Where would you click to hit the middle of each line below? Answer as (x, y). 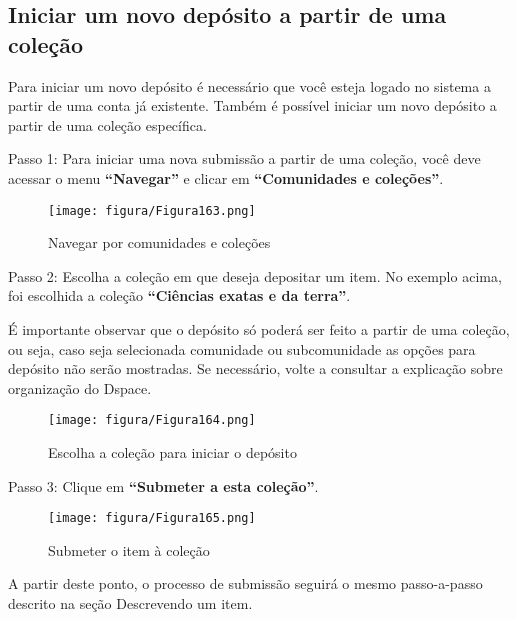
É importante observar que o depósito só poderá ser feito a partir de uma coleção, (259, 329)
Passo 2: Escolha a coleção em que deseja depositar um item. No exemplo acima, (255, 275)
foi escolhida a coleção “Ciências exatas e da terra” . (179, 295)
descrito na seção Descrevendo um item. (130, 603)
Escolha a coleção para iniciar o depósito (172, 452)
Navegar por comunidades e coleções (159, 242)
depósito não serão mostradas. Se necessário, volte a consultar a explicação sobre (255, 368)
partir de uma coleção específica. (107, 124)
